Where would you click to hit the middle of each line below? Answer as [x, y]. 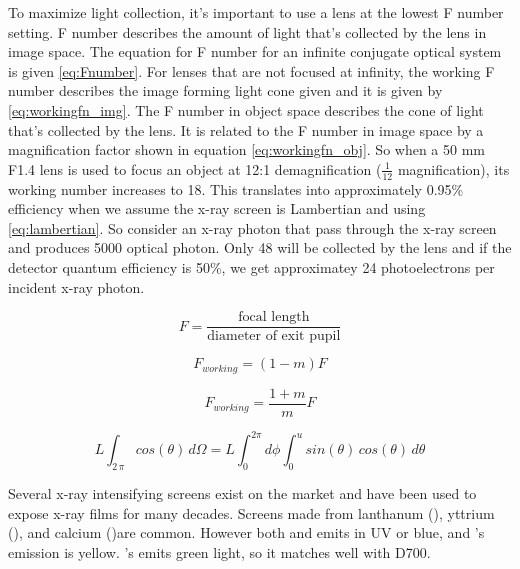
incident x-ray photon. [76, 286]
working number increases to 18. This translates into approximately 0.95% [236, 188]
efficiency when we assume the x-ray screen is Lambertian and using [217, 208]
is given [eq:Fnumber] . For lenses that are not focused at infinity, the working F [251, 70]
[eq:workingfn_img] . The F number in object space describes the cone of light [246, 109]
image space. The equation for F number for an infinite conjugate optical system [255, 51]
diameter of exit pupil [274, 336]
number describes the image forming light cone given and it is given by [225, 90]
